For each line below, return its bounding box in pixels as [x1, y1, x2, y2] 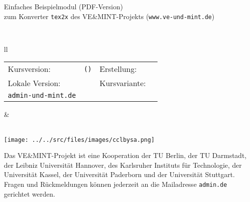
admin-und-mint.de [8, 91, 76, 100]
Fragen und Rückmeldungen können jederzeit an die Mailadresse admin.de [4, 179, 227, 189]
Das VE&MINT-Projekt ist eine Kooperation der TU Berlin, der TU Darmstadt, [4, 150, 247, 160]
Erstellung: [99, 63, 137, 75]
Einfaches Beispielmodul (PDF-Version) [4, 1, 123, 11]
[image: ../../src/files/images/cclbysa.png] [4, 136, 155, 143]
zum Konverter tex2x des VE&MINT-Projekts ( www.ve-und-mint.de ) [4, 11, 215, 21]
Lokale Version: [8, 77, 61, 89]
